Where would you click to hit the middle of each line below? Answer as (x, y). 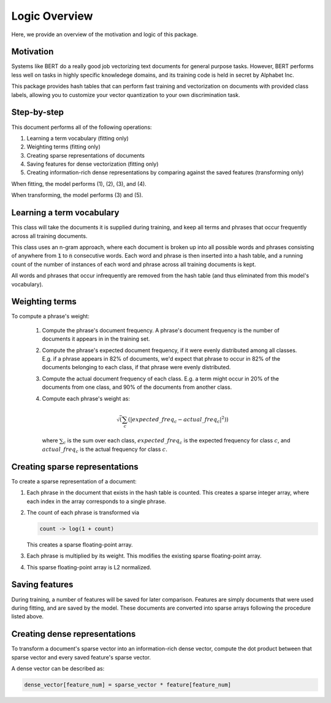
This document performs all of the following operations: (82, 127)
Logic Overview (52, 16)
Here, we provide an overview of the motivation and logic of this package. (105, 34)
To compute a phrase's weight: (51, 317)
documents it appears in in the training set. (96, 339)
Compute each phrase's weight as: (86, 398)
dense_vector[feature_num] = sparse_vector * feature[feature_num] (128, 685)
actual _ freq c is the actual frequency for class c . (105, 450)
